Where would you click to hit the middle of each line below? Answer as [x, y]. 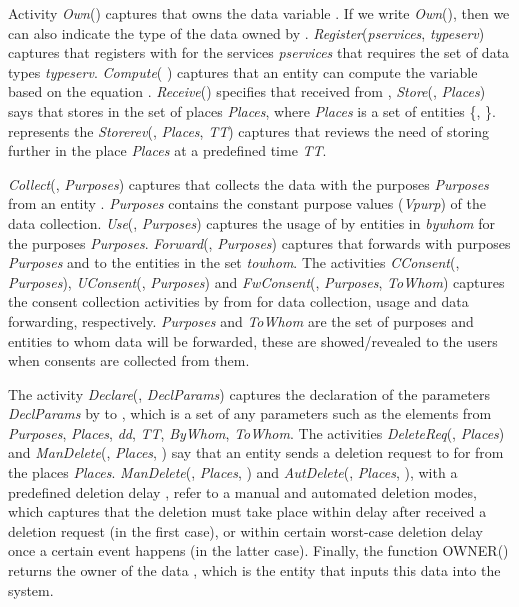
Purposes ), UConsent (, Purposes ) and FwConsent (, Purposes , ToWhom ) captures [256, 281]
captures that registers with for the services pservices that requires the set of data [259, 52]
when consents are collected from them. [129, 360]
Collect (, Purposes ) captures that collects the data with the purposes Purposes [248, 183]
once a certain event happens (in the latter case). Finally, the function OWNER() [258, 550]
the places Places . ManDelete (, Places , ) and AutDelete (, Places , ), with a [233, 472]
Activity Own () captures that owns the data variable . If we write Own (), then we [259, 13]
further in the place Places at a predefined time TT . [167, 150]
